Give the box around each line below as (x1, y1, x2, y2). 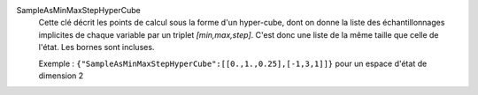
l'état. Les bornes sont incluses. (38, 42, 155, 53)
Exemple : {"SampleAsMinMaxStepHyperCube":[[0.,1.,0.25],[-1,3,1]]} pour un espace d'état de (38, 58, 428, 69)
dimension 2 (38, 70, 84, 81)
